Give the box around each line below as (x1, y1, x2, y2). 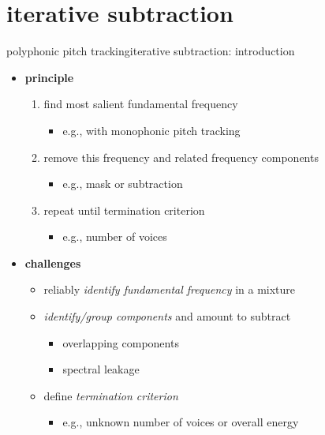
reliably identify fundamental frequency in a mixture (43, 281, 296, 298)
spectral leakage (62, 361, 140, 377)
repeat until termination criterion (43, 201, 205, 218)
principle (24, 69, 74, 85)
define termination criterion (43, 387, 178, 403)
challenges (24, 254, 81, 271)
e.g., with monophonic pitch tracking (62, 122, 241, 138)
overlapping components (62, 334, 179, 351)
